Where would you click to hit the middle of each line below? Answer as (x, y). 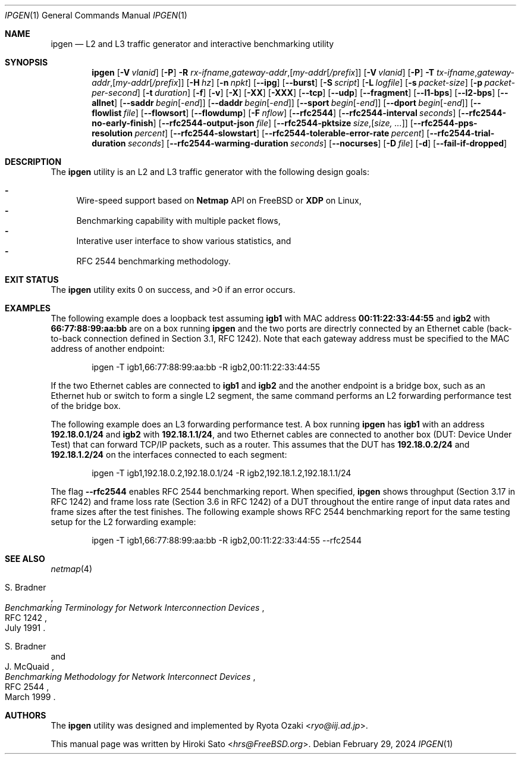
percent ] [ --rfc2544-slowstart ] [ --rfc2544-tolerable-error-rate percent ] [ (282, 133)
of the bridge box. (86, 406)
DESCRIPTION (33, 162)
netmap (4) (72, 569)
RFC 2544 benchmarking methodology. (153, 261)
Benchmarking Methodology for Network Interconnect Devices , (130, 677)
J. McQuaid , (29, 666)
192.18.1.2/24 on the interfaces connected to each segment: (169, 455)
